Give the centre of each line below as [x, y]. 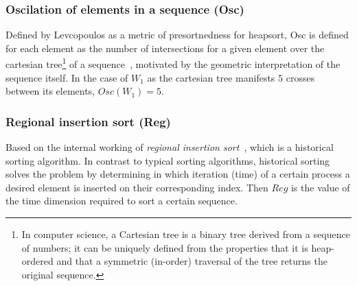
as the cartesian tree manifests [211, 77]
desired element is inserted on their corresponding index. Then [137, 187]
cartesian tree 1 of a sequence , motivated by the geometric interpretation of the [173, 63]
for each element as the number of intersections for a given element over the [165, 48]
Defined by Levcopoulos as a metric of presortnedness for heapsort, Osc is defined [177, 35]
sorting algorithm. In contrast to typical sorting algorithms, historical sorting [168, 160]
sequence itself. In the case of [67, 77]
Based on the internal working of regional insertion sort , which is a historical [170, 147]
